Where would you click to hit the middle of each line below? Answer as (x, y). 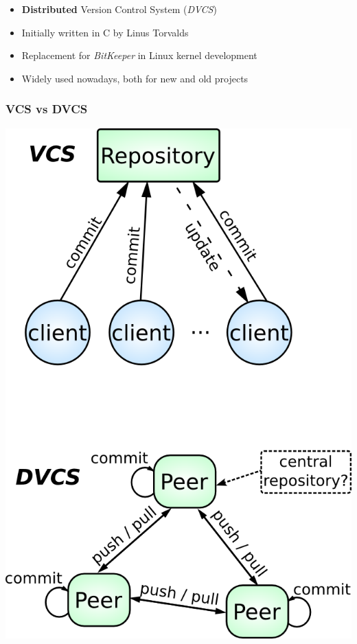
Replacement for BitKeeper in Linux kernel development (139, 55)
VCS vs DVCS (47, 109)
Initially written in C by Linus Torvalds (105, 32)
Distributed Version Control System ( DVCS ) (119, 9)
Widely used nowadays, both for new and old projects (135, 78)
